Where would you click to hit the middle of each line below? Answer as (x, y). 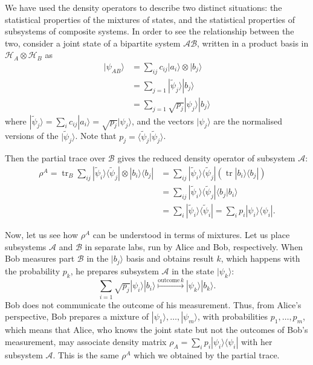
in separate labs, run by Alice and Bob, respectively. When (194, 246)
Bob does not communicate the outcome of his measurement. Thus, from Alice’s (153, 304)
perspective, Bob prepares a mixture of (77, 316)
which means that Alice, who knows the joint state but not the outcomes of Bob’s (156, 330)
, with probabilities (233, 316)
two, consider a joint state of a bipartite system (93, 43)
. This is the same (86, 354)
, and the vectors (163, 121)
